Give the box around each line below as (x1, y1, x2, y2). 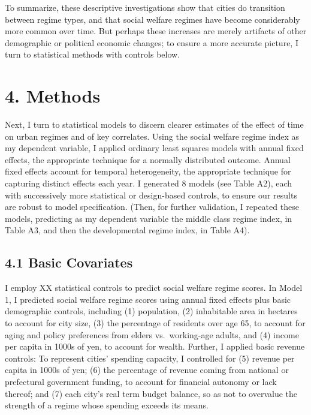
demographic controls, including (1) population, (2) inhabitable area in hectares (5, 305, 298, 317)
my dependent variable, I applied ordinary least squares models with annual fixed (5, 142, 304, 154)
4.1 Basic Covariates (5, 253, 133, 272)
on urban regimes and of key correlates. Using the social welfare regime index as (5, 130, 299, 142)
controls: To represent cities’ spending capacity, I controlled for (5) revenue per (5, 351, 295, 364)
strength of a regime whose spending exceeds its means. (5, 399, 209, 411)
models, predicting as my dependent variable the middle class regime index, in (5, 212, 292, 224)
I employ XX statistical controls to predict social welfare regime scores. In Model (5, 281, 303, 294)
